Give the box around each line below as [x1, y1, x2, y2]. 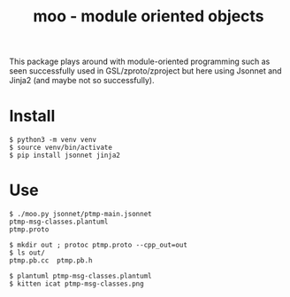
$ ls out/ [9, 248, 46, 258]
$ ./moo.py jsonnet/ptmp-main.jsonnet [9, 210, 152, 219]
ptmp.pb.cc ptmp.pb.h [9, 256, 93, 265]
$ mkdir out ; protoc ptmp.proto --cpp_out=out [9, 241, 188, 250]
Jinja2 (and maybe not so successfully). [9, 75, 155, 86]
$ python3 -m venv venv [9, 136, 97, 145]
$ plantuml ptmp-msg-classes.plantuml [9, 272, 152, 281]
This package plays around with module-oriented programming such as [9, 56, 271, 67]
